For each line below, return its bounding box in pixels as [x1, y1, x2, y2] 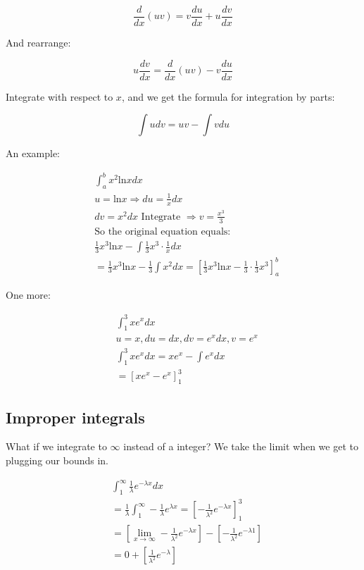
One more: [6, 287, 51, 302]
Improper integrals [6, 406, 145, 428]
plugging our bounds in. [6, 452, 109, 467]
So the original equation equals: [94, 226, 231, 237]
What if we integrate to [6, 439, 107, 454]
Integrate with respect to [6, 89, 113, 104]
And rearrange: [6, 35, 71, 50]
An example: [6, 146, 60, 161]
